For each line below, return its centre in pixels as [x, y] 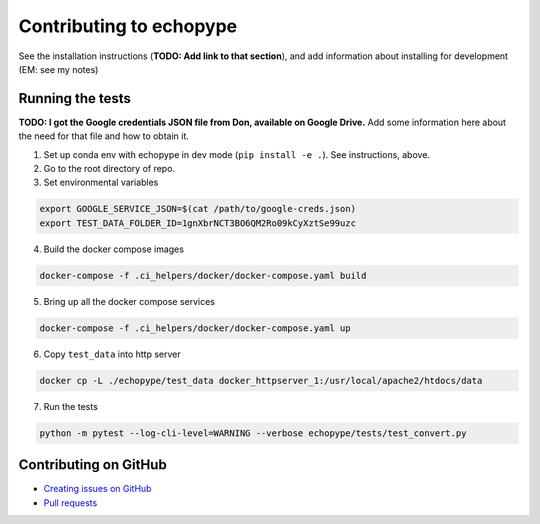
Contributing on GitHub [92, 465]
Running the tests [75, 98]
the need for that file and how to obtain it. [104, 136]
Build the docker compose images [114, 249]
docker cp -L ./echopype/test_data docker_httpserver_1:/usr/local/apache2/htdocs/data [261, 380]
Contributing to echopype [128, 26]
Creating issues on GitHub [97, 489]
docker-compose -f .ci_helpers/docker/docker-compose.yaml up [195, 328]
